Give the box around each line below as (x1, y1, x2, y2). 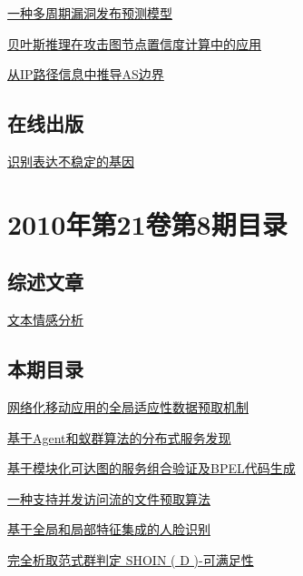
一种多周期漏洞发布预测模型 (7, 4, 172, 22)
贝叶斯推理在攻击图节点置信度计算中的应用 (7, 34, 261, 53)
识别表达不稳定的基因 (7, 151, 134, 170)
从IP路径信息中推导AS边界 (7, 65, 164, 84)
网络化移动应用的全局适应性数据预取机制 (7, 397, 249, 416)
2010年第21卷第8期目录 (7, 205, 288, 242)
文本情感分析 (7, 310, 83, 329)
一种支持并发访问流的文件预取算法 (7, 489, 210, 508)
